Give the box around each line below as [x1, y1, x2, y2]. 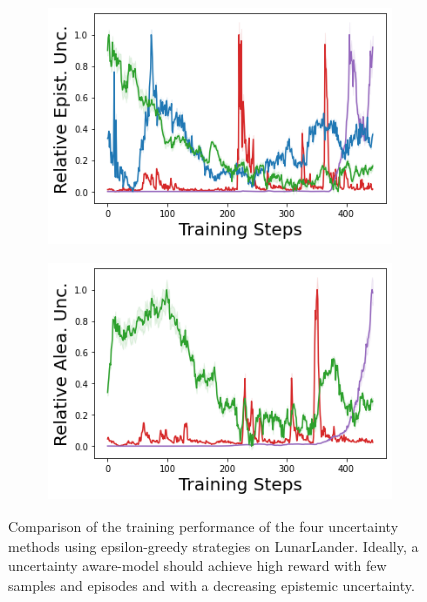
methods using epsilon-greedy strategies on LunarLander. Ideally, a [8, 535, 419, 556]
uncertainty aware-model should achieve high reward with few [8, 555, 387, 576]
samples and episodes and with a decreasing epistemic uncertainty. [8, 574, 415, 595]
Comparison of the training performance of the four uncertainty [8, 516, 399, 537]
